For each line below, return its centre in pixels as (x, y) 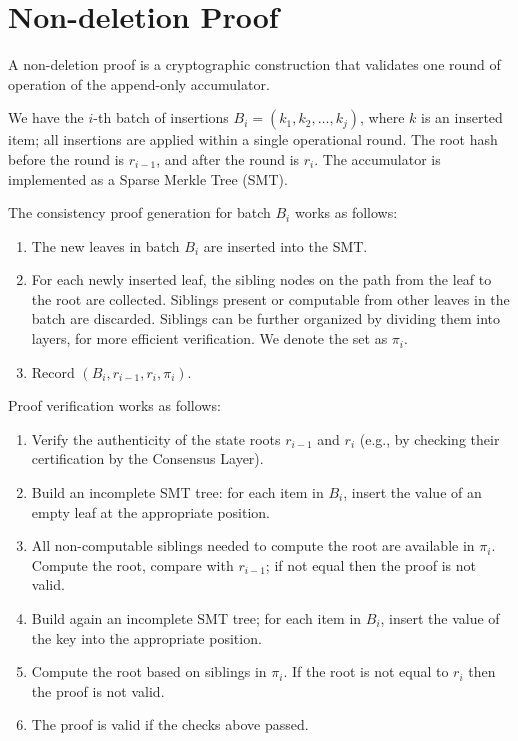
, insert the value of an (412, 492)
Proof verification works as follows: (114, 405)
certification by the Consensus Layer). (147, 458)
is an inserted (461, 117)
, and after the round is (228, 158)
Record (53, 371)
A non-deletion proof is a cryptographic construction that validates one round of (254, 64)
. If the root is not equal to (366, 671)
